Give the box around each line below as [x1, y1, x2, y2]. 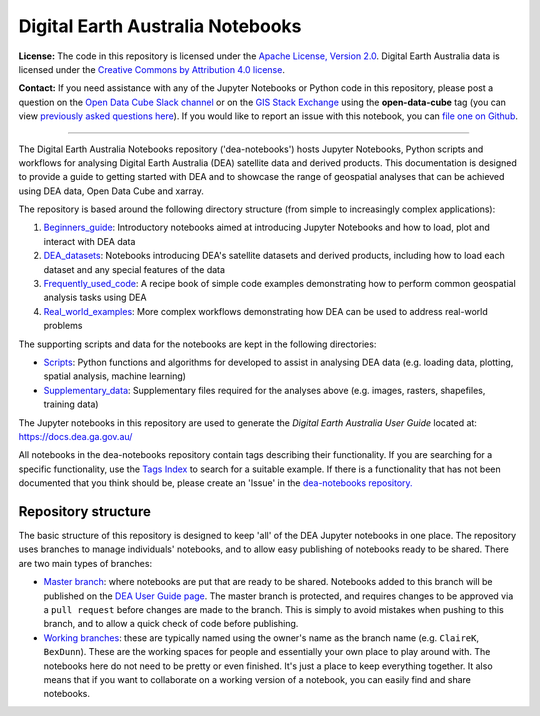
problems [43, 320, 83, 332]
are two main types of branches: [18, 557, 153, 569]
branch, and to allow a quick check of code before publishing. [43, 618, 299, 630]
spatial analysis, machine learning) [43, 370, 187, 382]
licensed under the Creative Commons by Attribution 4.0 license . [18, 63, 285, 75]
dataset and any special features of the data [43, 263, 225, 275]
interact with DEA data [43, 235, 136, 247]
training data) [43, 398, 99, 410]
